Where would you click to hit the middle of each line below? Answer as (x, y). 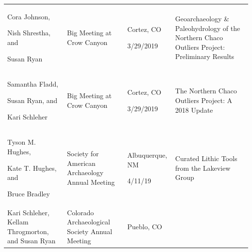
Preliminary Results (205, 56)
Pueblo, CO (145, 227)
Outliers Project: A (204, 100)
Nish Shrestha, (29, 33)
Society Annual (90, 231)
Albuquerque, (147, 155)
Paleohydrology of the (208, 28)
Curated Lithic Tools (206, 158)
